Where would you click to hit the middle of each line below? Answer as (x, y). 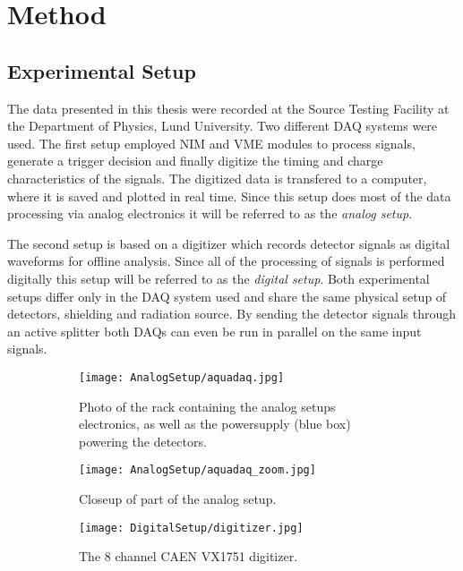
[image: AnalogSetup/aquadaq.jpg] (182, 377)
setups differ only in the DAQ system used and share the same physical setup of (227, 296)
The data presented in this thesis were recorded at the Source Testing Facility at (228, 108)
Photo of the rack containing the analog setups (207, 406)
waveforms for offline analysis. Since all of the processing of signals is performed (226, 261)
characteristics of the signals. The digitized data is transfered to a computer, (217, 178)
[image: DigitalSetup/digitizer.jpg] (191, 528)
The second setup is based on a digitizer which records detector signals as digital (229, 243)
